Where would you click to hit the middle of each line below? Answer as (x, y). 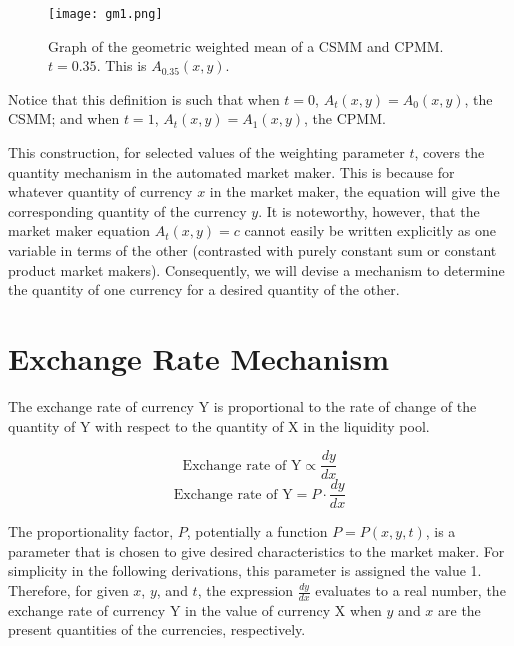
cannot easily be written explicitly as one (370, 230)
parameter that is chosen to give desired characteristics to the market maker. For (256, 550)
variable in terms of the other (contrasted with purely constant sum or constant (252, 250)
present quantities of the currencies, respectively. (157, 629)
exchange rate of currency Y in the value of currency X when (195, 609)
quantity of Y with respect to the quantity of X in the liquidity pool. (219, 425)
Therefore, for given (68, 590)
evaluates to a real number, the (410, 590)
